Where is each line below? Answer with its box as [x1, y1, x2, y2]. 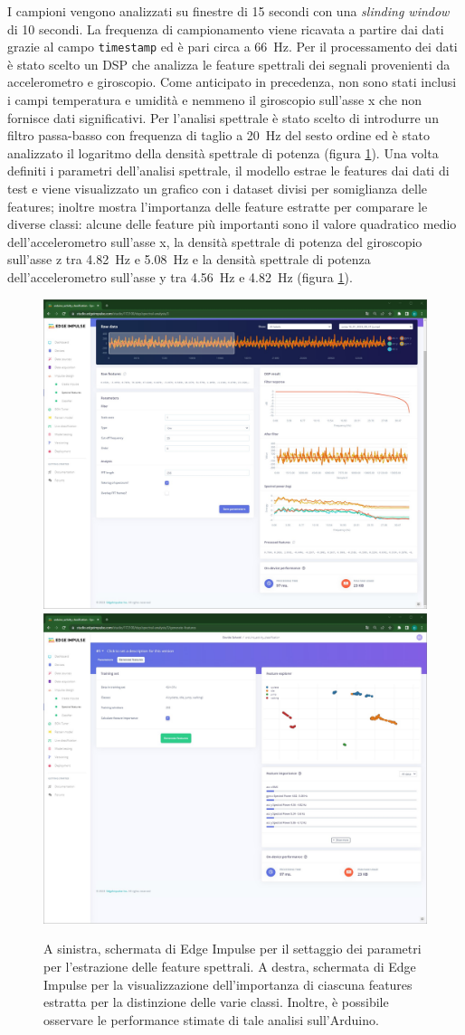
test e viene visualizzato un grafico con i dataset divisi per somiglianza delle [7, 179, 427, 197]
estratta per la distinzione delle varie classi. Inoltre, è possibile [43, 992, 389, 1011]
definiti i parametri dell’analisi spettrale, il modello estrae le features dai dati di [7, 161, 450, 180]
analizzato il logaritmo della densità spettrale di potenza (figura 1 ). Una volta [7, 143, 439, 162]
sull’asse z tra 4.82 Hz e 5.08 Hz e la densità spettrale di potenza [7, 250, 371, 269]
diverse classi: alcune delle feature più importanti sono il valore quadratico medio [7, 214, 457, 233]
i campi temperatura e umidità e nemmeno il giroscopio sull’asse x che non [7, 90, 422, 109]
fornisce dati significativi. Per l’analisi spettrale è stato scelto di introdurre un [7, 108, 439, 127]
